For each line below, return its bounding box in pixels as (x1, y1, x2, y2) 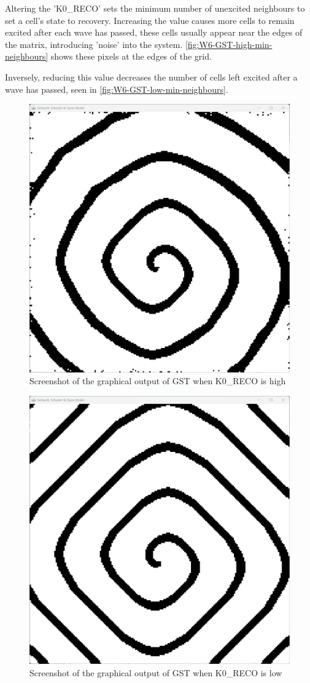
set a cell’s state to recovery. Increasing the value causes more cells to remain (5, 14, 295, 26)
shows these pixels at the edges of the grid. (50, 50, 212, 63)
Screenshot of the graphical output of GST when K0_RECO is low (29, 666, 282, 679)
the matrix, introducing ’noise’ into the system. (5, 38, 183, 50)
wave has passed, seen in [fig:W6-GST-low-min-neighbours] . (5, 82, 228, 95)
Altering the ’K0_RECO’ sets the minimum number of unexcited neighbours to (5, 2, 305, 14)
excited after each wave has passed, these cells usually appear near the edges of (5, 26, 303, 39)
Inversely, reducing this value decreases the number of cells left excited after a (5, 70, 298, 83)
